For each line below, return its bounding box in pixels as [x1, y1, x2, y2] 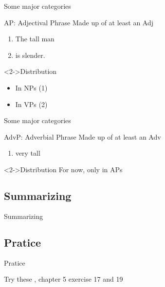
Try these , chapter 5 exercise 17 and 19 [4, 274, 123, 284]
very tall [15, 148, 40, 158]
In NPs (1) [15, 82, 48, 92]
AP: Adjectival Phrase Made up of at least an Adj [4, 17, 154, 27]
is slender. [15, 50, 45, 60]
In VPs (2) [15, 99, 48, 109]
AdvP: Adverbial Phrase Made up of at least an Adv [4, 131, 161, 142]
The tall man [15, 34, 55, 44]
